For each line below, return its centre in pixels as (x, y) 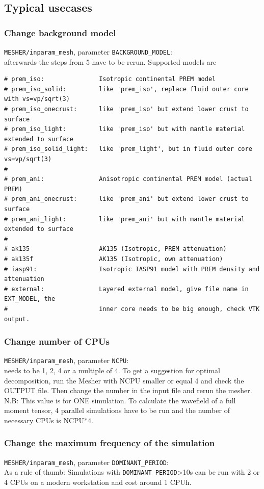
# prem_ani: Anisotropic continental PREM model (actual (128, 179)
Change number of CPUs (57, 341)
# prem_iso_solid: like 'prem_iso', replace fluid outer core (126, 89)
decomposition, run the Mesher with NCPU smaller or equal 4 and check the (124, 380)
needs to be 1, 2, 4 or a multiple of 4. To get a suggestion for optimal (112, 370)
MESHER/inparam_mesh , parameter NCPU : (67, 360)
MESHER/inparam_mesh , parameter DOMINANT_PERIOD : (86, 462)
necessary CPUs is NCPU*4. (49, 420)
